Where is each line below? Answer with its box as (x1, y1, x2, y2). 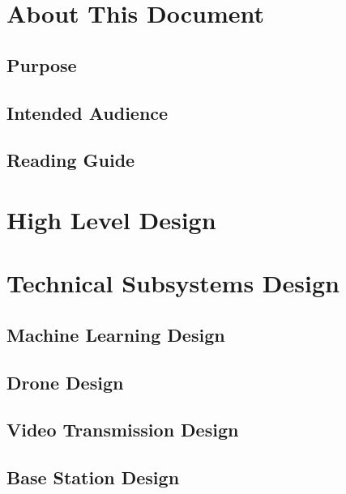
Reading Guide (6, 147, 135, 172)
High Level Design (6, 202, 216, 236)
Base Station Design (6, 465, 180, 490)
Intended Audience (6, 100, 169, 125)
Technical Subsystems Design (6, 266, 340, 300)
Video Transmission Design (6, 417, 239, 442)
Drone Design (6, 369, 124, 394)
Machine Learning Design (6, 322, 225, 347)
